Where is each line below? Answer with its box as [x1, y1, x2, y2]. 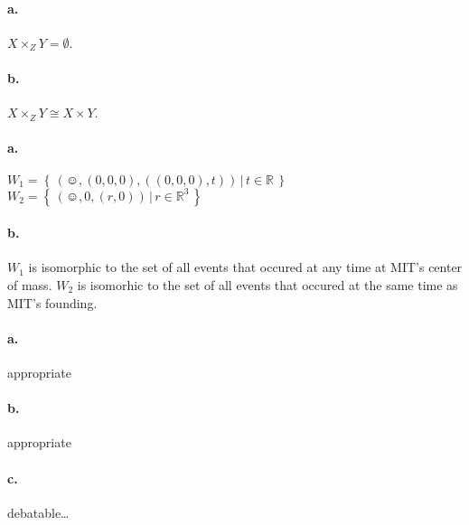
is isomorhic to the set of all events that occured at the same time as [77, 275, 458, 294]
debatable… [7, 502, 70, 521]
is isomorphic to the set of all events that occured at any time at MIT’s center [28, 258, 463, 277]
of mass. [7, 275, 52, 294]
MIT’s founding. [7, 293, 98, 312]
